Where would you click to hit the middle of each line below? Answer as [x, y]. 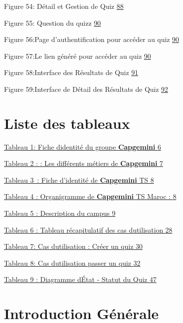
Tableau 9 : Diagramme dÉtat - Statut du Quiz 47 [80, 279]
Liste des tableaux [67, 123]
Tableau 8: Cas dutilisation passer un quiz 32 [72, 262]
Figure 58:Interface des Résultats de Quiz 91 [71, 72]
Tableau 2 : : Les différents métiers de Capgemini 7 [84, 163]
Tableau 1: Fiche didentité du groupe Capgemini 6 [83, 146]
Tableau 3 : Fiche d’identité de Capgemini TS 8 [79, 180]
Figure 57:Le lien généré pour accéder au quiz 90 [78, 56]
